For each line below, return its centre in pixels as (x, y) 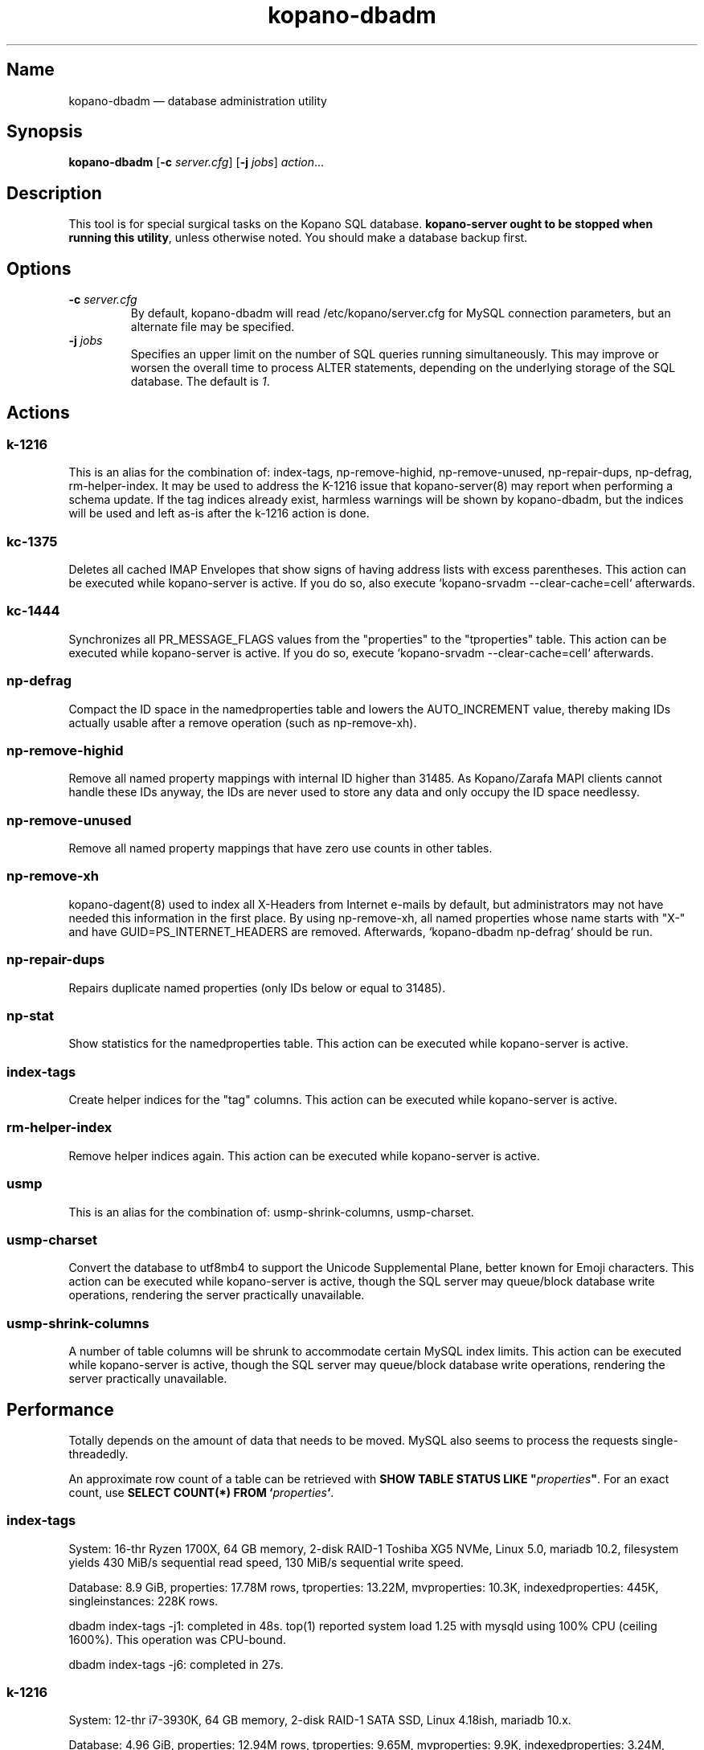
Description (54, 193)
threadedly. (98, 1454)
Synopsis (45, 132)
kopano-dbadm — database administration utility (198, 100)
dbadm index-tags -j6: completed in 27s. (176, 1664)
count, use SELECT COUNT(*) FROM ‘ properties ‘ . (201, 1492)
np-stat (30, 1015)
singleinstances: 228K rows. (143, 1601)
